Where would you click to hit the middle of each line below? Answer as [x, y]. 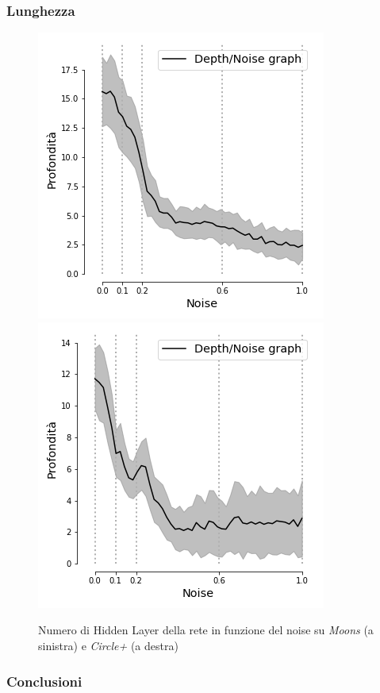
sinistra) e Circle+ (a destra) [108, 645]
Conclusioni [44, 681]
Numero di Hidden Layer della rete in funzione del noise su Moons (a [206, 630]
